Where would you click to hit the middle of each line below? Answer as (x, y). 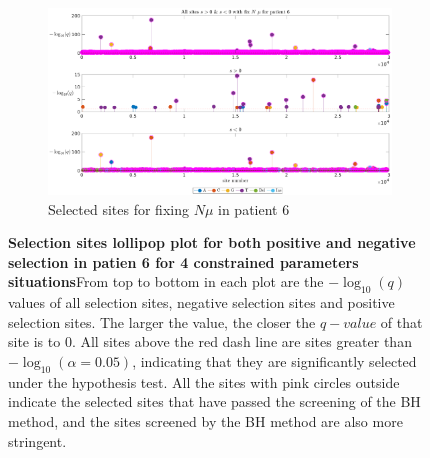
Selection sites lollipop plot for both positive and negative (212, 242)
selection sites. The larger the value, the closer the (162, 321)
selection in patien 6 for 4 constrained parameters (183, 261)
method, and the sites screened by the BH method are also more (205, 421)
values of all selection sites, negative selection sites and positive (201, 302)
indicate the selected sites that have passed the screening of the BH (214, 401)
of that (401, 321)
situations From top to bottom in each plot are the (166, 281)
